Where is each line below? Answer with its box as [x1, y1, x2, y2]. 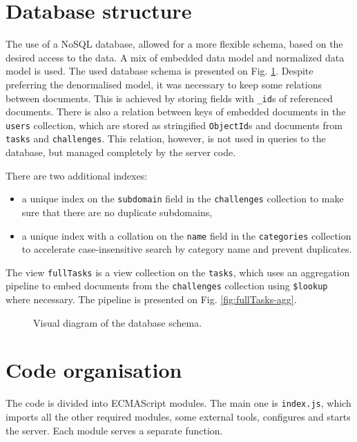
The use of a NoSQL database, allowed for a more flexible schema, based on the [6, 37, 343, 51]
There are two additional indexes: [6, 168, 148, 182]
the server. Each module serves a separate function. [6, 423, 223, 437]
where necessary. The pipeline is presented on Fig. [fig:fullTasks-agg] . [6, 292, 297, 307]
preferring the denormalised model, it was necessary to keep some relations [6, 77, 322, 91]
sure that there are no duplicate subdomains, [21, 204, 213, 219]
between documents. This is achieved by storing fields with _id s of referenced [6, 90, 333, 105]
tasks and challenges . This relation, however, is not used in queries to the [6, 131, 326, 146]
